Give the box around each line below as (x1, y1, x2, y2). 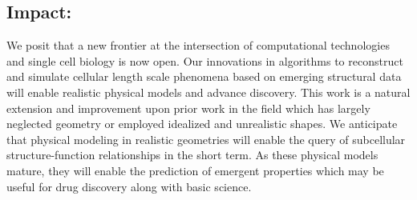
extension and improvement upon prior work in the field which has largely (6, 99, 370, 116)
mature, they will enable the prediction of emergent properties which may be (6, 162, 384, 178)
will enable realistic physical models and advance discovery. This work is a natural (6, 83, 411, 100)
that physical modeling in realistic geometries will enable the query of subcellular (6, 130, 406, 147)
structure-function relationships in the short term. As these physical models (6, 146, 379, 163)
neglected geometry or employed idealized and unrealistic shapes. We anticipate (6, 115, 398, 132)
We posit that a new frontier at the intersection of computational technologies (6, 37, 390, 54)
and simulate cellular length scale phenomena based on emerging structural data (6, 68, 402, 85)
